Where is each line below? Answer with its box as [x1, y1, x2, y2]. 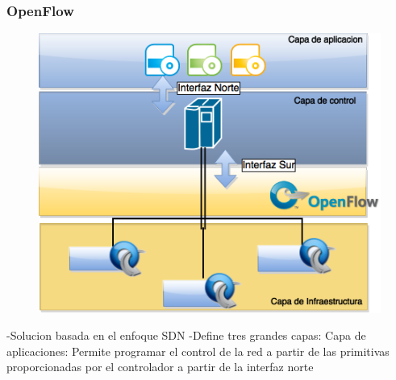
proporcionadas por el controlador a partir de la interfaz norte [6, 358, 314, 375]
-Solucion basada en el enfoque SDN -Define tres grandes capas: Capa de [6, 327, 366, 344]
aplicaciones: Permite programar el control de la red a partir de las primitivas [6, 342, 390, 359]
